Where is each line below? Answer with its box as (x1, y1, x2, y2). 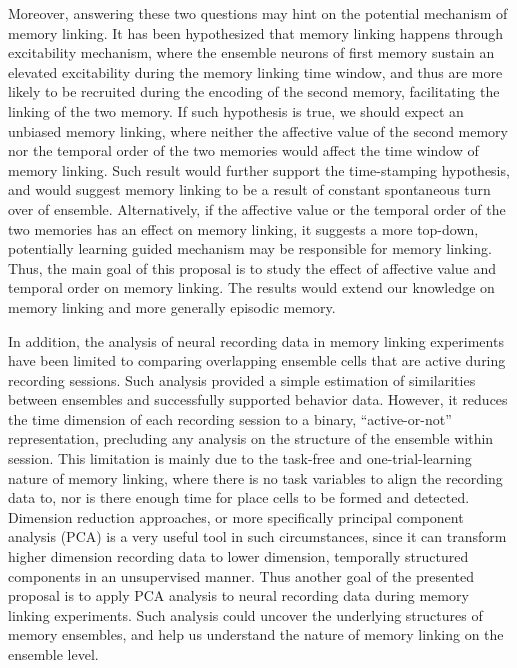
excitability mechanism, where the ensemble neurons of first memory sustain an (8, 42, 495, 63)
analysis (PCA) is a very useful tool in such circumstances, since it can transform (8, 526, 507, 547)
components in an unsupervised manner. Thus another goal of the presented (8, 565, 475, 586)
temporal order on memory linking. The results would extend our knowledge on (8, 277, 495, 298)
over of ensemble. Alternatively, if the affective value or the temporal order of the (8, 198, 506, 219)
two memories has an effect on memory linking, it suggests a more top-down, (8, 218, 479, 239)
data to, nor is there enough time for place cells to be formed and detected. (8, 487, 470, 508)
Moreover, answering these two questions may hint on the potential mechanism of (8, 3, 508, 23)
